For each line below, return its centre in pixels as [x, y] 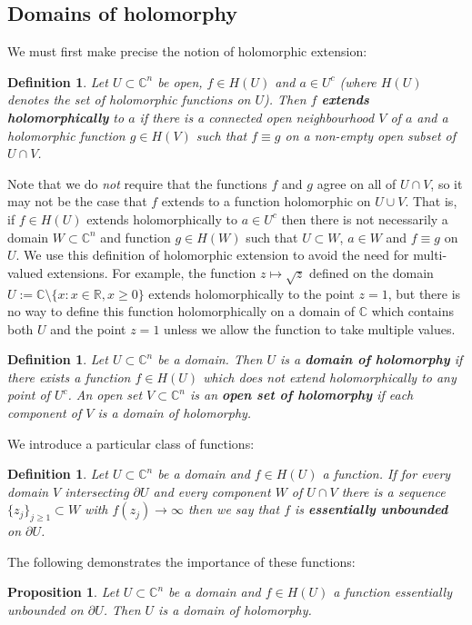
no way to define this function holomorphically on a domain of [181, 311]
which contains [413, 311]
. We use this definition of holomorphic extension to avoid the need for [212, 255]
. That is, [431, 201]
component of [45, 413]
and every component [212, 491]
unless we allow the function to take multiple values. [310, 328]
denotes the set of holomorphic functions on [129, 99]
